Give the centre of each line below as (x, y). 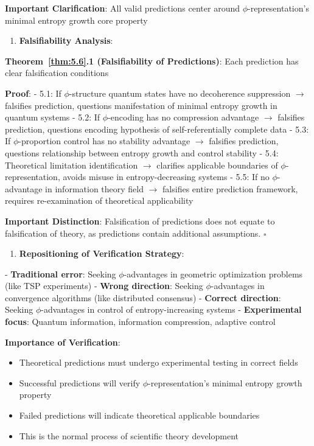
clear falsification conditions (57, 73)
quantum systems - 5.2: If (53, 117)
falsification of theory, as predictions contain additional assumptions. (133, 233)
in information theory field (95, 188)
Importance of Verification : (63, 342)
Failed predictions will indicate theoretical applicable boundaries (139, 415)
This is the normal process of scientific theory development (129, 435)
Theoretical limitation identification (72, 165)
